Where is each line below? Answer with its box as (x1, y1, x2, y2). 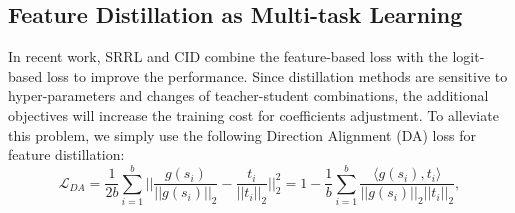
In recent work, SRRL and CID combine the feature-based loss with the (8, 46, 448, 67)
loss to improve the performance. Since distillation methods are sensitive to (46, 65, 508, 86)
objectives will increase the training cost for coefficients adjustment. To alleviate (8, 104, 499, 125)
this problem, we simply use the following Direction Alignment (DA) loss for (8, 124, 476, 145)
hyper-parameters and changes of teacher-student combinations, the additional (8, 85, 489, 106)
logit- (452, 46, 485, 67)
